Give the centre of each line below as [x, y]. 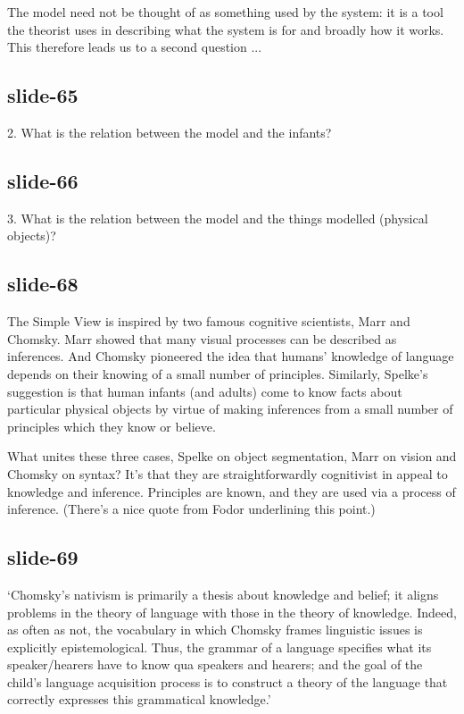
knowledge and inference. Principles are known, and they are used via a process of [232, 491]
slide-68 [43, 284]
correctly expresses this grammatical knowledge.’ [139, 699]
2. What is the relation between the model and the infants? [170, 132]
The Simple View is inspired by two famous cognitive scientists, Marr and [209, 321]
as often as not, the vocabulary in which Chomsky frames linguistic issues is [215, 630]
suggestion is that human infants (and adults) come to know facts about [205, 391]
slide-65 [43, 95]
